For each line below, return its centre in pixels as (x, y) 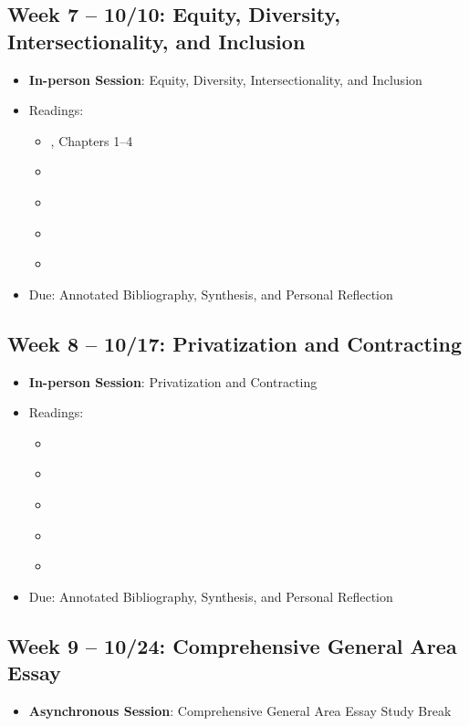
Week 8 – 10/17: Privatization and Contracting (234, 343)
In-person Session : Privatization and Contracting (173, 381)
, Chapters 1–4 (92, 140)
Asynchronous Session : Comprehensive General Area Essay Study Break (240, 710)
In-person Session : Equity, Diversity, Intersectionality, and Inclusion (225, 79)
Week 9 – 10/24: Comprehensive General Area (232, 645)
